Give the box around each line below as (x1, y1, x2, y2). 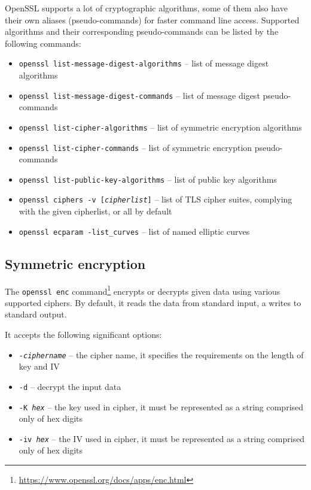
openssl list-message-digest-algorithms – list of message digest (19, 57, 269, 69)
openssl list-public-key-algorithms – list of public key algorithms (19, 173, 277, 185)
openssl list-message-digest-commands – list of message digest (19, 89, 260, 101)
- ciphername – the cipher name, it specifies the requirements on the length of (19, 348, 304, 361)
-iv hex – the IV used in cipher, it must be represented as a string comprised (19, 432, 305, 444)
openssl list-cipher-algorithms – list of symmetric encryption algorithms (19, 120, 302, 133)
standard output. (5, 308, 67, 320)
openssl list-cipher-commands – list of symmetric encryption (19, 141, 252, 153)
